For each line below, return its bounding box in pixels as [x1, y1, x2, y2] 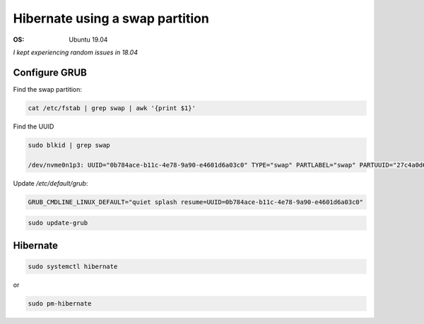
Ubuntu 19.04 [69, 35, 108, 44]
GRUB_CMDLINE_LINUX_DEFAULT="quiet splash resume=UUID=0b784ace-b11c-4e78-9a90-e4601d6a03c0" [28, 198, 364, 206]
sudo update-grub [28, 219, 88, 227]
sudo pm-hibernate [28, 299, 92, 307]
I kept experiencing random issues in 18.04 [13, 48, 138, 56]
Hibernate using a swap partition [13, 11, 210, 26]
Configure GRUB [13, 66, 88, 78]
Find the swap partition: [13, 85, 83, 93]
